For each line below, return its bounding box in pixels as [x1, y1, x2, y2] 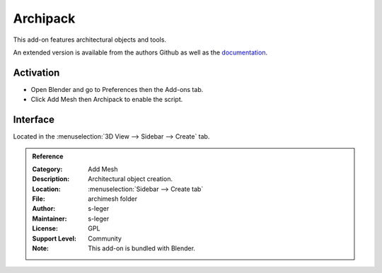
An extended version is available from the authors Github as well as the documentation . [13, 48, 268, 57]
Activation [13, 66, 60, 79]
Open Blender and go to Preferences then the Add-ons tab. [30, 85, 204, 93]
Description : [32, 175, 70, 183]
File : [32, 194, 45, 203]
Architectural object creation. [88, 175, 173, 183]
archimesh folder [88, 194, 138, 203]
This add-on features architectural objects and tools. [13, 35, 166, 44]
